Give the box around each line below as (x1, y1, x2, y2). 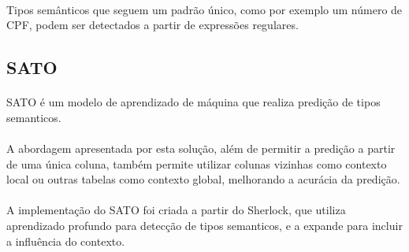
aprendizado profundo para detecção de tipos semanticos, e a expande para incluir (6, 217, 403, 233)
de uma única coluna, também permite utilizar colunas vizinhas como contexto (6, 155, 387, 172)
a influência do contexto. (6, 232, 125, 249)
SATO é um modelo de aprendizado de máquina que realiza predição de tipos (6, 94, 381, 110)
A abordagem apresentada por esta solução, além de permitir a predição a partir (6, 139, 396, 156)
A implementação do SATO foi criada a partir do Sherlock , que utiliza (6, 202, 346, 218)
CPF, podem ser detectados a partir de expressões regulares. (6, 17, 299, 33)
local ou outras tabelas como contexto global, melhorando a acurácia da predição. (6, 171, 400, 187)
